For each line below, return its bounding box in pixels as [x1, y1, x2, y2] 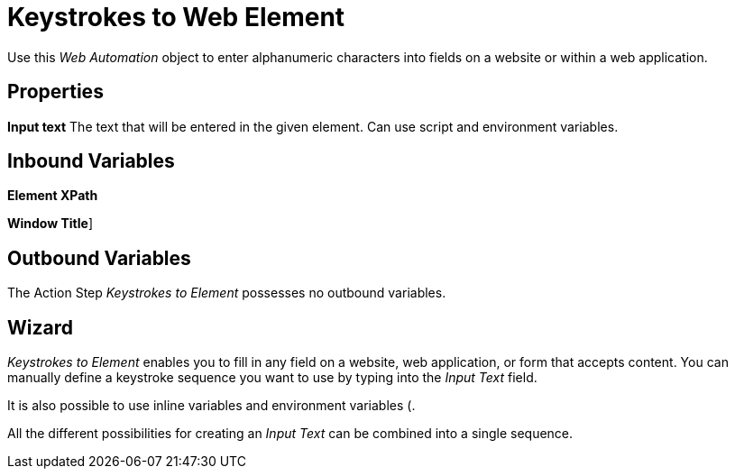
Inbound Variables [7, 150, 175, 173]
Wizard [7, 316, 73, 339]
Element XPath [7, 188, 98, 204]
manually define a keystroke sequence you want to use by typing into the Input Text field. [7, 370, 537, 386]
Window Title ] [7, 215, 94, 232]
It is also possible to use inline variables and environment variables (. [7, 398, 416, 414]
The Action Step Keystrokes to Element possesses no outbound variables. [7, 285, 446, 301]
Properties [7, 80, 104, 104]
